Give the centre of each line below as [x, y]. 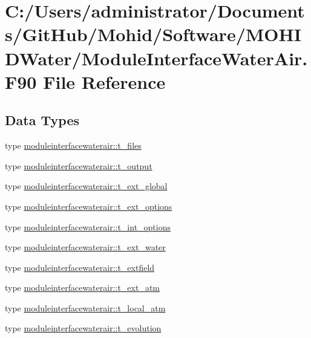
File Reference [104, 81]
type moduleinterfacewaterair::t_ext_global [86, 186]
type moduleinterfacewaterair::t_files [73, 145]
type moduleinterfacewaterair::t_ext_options [89, 206]
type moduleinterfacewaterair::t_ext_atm [83, 288]
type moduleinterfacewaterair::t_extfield [80, 267]
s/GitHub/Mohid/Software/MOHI [153, 34]
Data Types [42, 120]
